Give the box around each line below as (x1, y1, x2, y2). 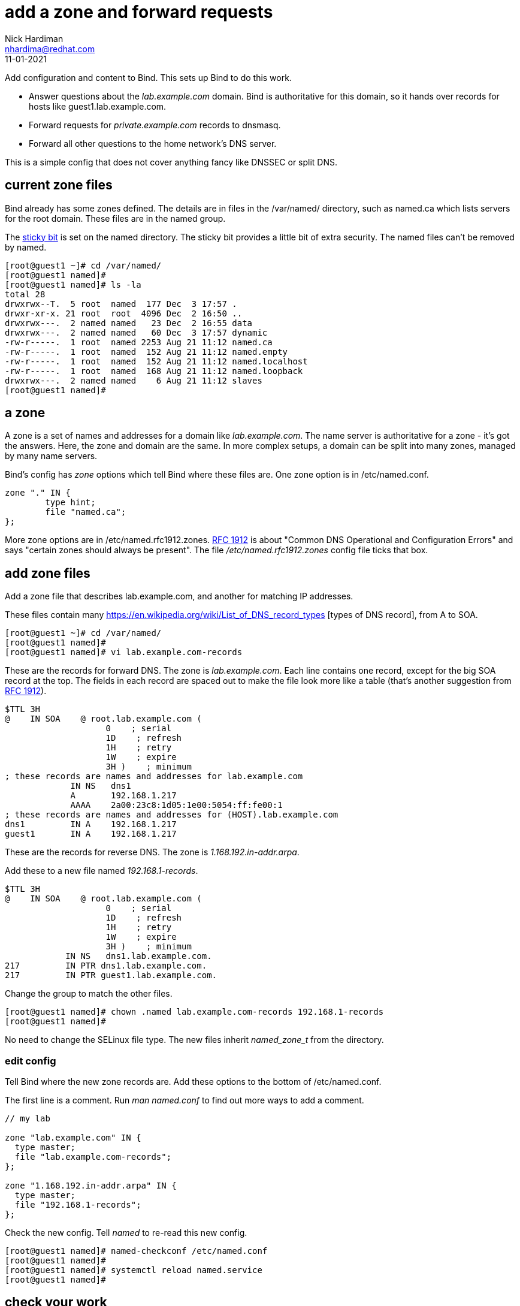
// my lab (5, 1114, 50, 1124)
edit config (5, 1054, 56, 1067)
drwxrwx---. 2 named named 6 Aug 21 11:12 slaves (5, 375, 262, 385)
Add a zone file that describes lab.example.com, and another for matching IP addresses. (5, 591, 353, 602)
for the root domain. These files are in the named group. (5, 213, 226, 224)
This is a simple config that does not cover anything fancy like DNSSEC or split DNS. (5, 156, 338, 167)
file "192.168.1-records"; (14, 1200, 141, 1210)
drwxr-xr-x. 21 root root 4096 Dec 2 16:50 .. (5, 308, 243, 318)
